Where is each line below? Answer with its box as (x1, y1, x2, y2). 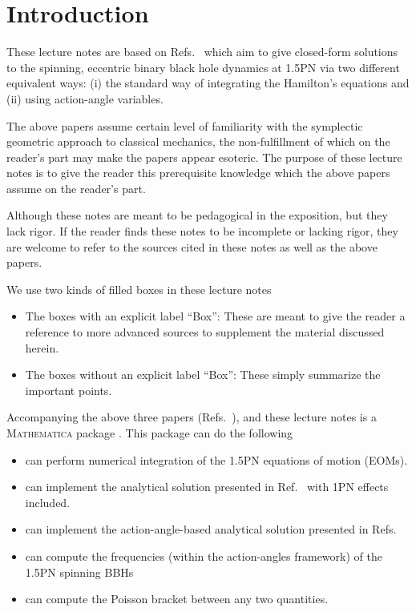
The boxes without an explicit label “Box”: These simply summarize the (25, 366, 381, 383)
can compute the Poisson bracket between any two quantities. (25, 590, 329, 607)
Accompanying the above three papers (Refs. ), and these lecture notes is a (6, 409, 377, 425)
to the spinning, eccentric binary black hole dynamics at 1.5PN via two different (6, 58, 400, 75)
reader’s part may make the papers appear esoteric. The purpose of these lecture (6, 148, 402, 165)
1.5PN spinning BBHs (25, 563, 134, 580)
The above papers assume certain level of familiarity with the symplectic (6, 117, 363, 134)
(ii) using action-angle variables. (6, 90, 164, 107)
